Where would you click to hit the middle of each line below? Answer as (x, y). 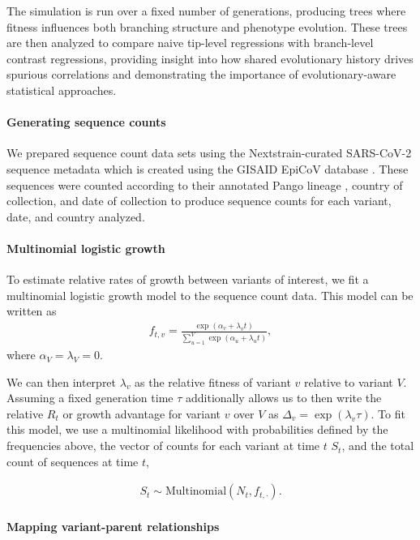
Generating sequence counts (86, 122)
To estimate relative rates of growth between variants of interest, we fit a (188, 279)
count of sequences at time (73, 461)
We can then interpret (62, 381)
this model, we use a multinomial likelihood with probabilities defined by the (197, 429)
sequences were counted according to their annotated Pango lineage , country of (205, 184)
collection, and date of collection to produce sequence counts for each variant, (199, 201)
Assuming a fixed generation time (90, 398)
